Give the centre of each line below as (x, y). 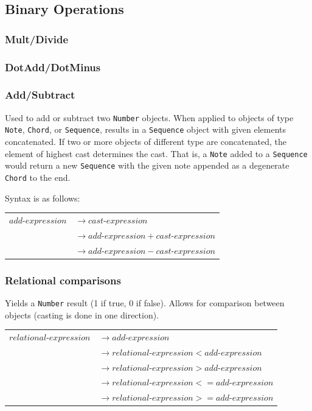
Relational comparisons (63, 280)
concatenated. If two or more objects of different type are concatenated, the (146, 141)
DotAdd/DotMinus (53, 67)
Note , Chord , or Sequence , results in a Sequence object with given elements (146, 129)
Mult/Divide (37, 39)
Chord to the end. (38, 177)
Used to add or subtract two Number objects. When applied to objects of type (149, 117)
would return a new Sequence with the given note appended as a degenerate (147, 165)
